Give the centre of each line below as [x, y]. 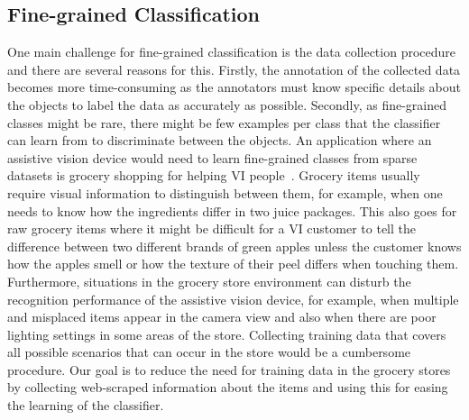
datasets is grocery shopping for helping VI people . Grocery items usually [214, 175]
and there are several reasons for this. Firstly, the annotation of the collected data [234, 69]
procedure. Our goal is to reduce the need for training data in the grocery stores [229, 369]
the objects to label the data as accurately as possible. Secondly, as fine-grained [227, 104]
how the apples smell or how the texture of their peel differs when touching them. [233, 264]
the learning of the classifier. [86, 405]
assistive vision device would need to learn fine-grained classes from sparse [212, 157]
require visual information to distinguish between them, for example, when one [225, 192]
